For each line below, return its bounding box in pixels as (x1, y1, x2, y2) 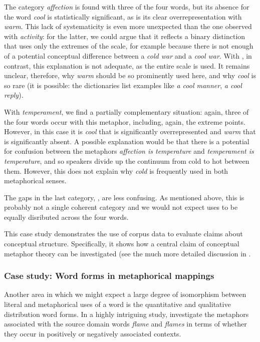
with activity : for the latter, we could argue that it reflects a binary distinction (4, 31, 245, 41)
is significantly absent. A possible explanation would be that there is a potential (4, 136, 249, 146)
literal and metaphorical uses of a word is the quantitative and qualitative (4, 299, 231, 309)
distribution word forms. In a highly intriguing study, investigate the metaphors (4, 308, 249, 319)
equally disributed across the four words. (4, 211, 129, 222)
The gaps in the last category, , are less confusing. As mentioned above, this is (4, 192, 244, 202)
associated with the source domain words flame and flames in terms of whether (4, 318, 247, 329)
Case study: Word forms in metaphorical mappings (4, 269, 214, 282)
